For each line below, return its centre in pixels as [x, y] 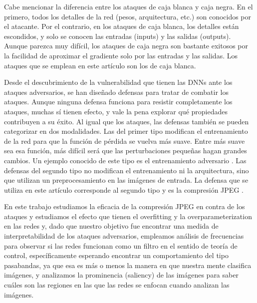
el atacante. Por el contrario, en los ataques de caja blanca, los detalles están [122, 26]
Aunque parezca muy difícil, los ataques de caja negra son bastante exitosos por [126, 46]
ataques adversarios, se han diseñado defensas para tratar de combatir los [117, 92]
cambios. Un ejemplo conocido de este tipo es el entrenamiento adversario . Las [125, 160]
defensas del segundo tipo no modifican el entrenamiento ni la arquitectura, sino [127, 170]
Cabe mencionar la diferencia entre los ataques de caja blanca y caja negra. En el [128, 6]
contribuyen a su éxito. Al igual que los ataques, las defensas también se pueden [127, 121]
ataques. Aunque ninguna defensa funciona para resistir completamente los [118, 102]
